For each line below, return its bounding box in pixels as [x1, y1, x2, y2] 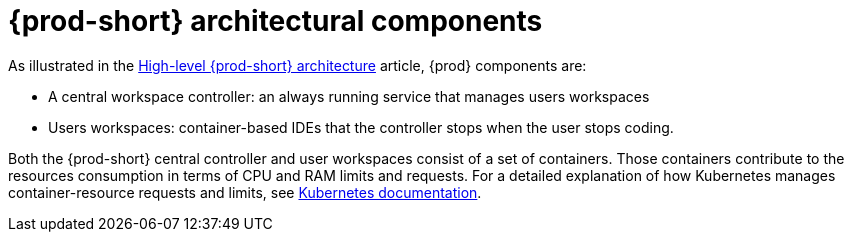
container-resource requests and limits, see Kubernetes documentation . [8, 183, 482, 201]
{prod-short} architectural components [8, 4, 543, 38]
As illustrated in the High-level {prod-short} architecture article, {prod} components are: [8, 56, 587, 74]
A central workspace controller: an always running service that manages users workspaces [48, 87, 650, 105]
